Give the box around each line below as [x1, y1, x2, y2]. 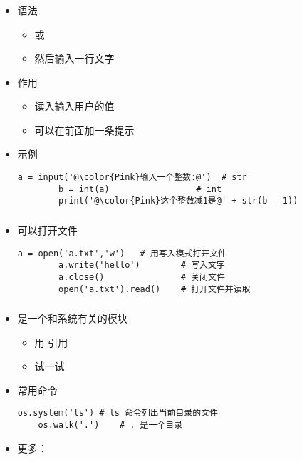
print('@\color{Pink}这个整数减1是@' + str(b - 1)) [58, 196, 298, 206]
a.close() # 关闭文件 [58, 271, 225, 282]
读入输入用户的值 [34, 99, 115, 114]
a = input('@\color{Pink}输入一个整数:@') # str [17, 172, 247, 183]
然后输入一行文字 [34, 51, 115, 66]
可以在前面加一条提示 [34, 122, 135, 137]
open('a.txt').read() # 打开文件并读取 [58, 284, 251, 294]
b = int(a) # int [58, 184, 222, 194]
